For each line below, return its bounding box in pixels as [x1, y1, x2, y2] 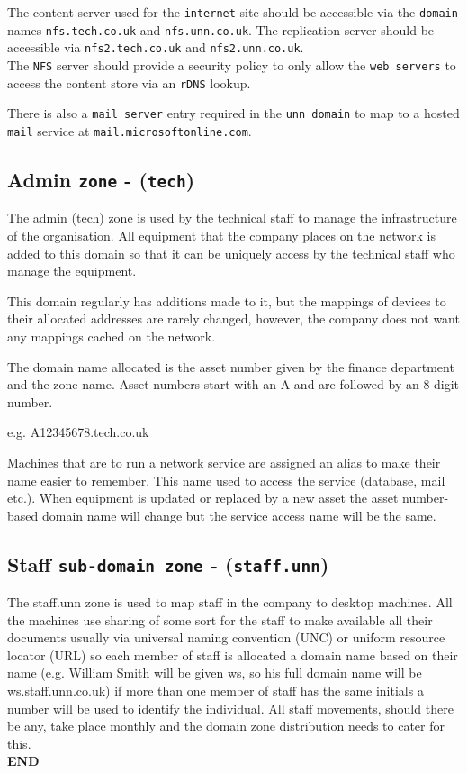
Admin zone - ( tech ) [7, 165, 195, 193]
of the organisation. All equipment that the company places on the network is [7, 225, 436, 244]
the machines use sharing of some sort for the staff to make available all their [7, 610, 433, 629]
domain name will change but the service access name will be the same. [41, 505, 436, 524]
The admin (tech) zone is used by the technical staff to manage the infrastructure [7, 208, 457, 227]
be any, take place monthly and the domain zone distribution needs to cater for [7, 716, 445, 735]
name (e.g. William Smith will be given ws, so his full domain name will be [7, 663, 422, 682]
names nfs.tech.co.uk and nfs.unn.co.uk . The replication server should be [7, 20, 435, 39]
